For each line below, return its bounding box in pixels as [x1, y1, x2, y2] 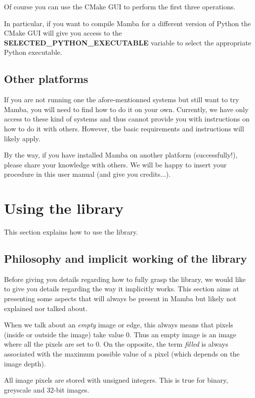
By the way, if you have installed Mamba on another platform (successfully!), [4, 150, 238, 160]
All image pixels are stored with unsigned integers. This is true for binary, [4, 375, 228, 385]
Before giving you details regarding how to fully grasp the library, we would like [4, 274, 246, 284]
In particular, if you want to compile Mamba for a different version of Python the [4, 18, 251, 28]
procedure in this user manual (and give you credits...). [4, 169, 171, 179]
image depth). [4, 358, 46, 368]
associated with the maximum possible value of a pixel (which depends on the [4, 349, 240, 358]
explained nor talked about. [4, 303, 87, 313]
